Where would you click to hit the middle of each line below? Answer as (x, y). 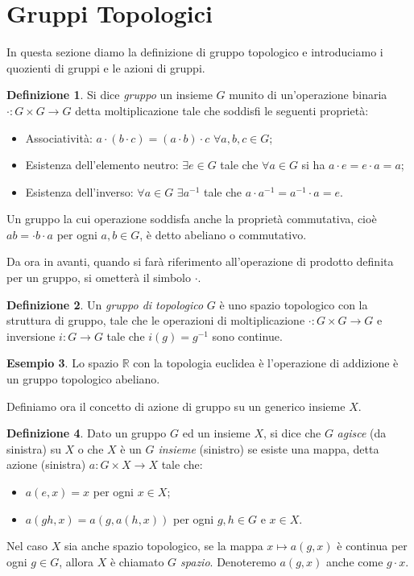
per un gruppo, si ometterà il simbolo (99, 278)
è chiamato (137, 561)
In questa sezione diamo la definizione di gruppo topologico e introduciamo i (195, 52)
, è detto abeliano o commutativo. (223, 234)
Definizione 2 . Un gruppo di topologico (105, 304)
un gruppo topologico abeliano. (83, 379)
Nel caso (27, 546)
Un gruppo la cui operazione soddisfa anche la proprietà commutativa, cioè (192, 219)
